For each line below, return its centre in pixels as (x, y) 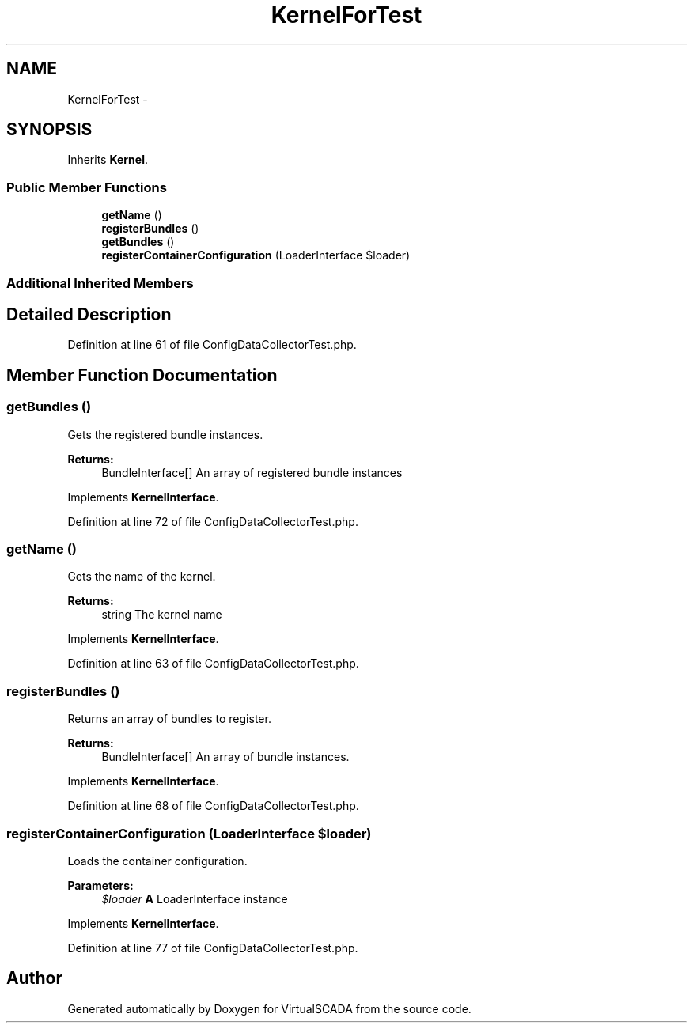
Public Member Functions (87, 187)
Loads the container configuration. (157, 861)
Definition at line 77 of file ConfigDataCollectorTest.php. (213, 948)
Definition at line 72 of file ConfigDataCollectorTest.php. (213, 521)
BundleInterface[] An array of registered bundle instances (252, 472)
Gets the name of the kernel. (142, 577)
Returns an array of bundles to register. (169, 719)
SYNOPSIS (49, 130)
